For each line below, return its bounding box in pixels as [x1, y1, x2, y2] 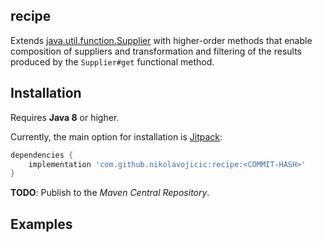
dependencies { [10, 150, 74, 160]
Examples [10, 215, 73, 233]
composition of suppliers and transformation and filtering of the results [10, 45, 302, 57]
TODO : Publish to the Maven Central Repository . [10, 187, 210, 199]
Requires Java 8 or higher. [10, 111, 120, 123]
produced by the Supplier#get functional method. [10, 55, 215, 68]
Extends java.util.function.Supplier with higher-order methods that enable [10, 34, 313, 46]
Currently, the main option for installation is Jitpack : [10, 130, 223, 143]
